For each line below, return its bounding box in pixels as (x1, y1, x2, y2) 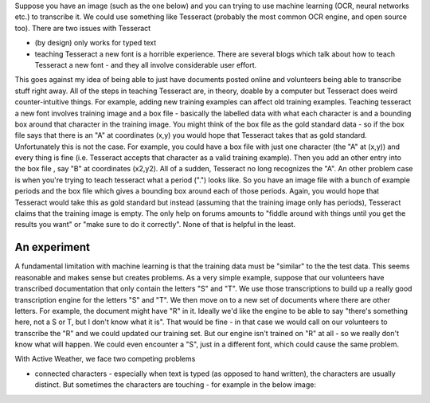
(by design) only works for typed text (34, 38, 157, 48)
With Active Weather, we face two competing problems (14, 354, 196, 364)
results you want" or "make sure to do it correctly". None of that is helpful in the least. (14, 220, 296, 229)
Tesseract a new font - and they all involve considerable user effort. (34, 60, 257, 69)
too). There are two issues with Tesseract (14, 23, 151, 33)
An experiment (14, 241, 91, 254)
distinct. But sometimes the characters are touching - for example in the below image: (34, 380, 316, 389)
